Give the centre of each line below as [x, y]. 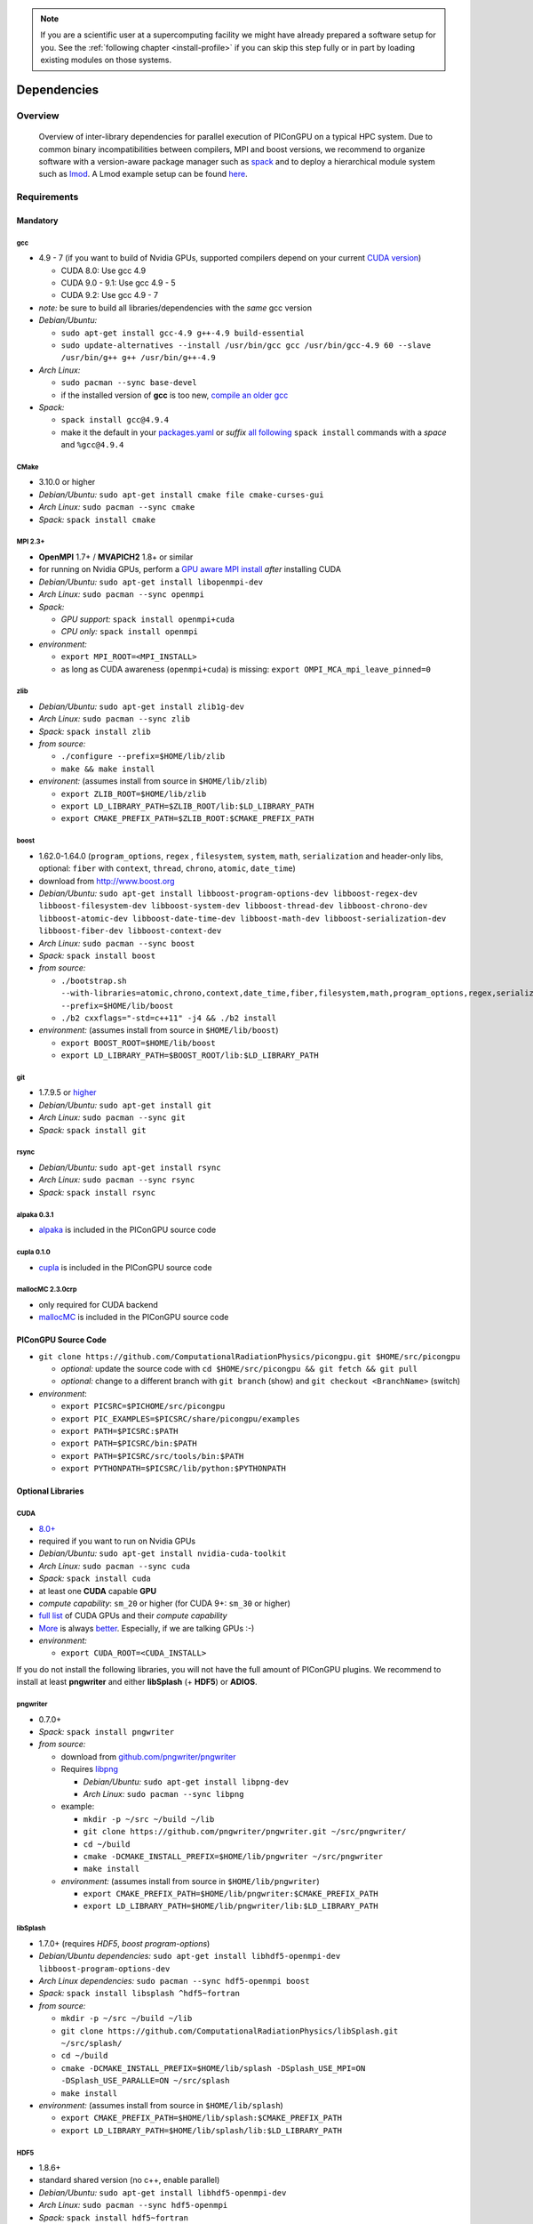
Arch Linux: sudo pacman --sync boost [117, 943]
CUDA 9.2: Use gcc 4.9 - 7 [110, 295]
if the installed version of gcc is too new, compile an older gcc [175, 395]
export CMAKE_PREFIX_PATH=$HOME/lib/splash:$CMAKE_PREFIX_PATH [201, 2118]
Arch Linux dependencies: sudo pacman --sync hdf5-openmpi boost [174, 1981]
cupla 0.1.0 [33, 1252]
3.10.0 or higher [67, 482]
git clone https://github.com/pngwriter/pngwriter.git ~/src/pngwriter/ [245, 1832]
